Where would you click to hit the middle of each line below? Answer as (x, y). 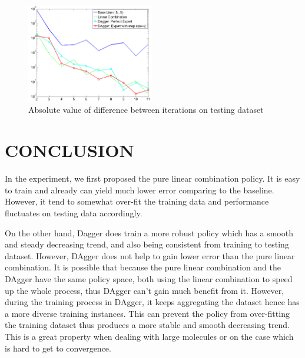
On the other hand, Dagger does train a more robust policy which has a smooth (149, 232)
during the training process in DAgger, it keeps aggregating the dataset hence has (152, 302)
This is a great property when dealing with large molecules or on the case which (149, 336)
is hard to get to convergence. (58, 348)
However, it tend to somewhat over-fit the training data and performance (137, 201)
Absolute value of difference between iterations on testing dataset (146, 110)
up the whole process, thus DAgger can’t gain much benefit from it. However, (145, 290)
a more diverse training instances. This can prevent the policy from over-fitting (147, 313)
